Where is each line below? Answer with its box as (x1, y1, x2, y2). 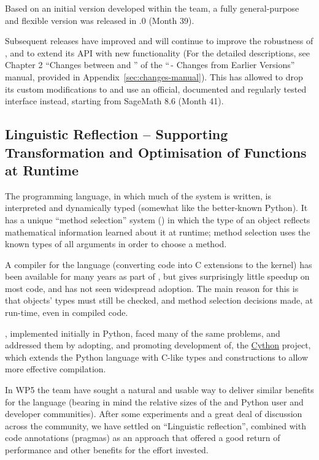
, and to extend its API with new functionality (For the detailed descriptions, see (5, 46, 310, 59)
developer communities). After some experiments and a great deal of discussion (5, 407, 302, 420)
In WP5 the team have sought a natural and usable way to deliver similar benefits (5, 383, 314, 396)
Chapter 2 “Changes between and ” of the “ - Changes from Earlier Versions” (5, 58, 295, 71)
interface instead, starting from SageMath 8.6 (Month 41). (5, 94, 224, 107)
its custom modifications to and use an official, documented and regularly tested (5, 82, 307, 95)
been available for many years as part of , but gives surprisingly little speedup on (5, 270, 310, 283)
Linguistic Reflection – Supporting (5, 125, 228, 144)
